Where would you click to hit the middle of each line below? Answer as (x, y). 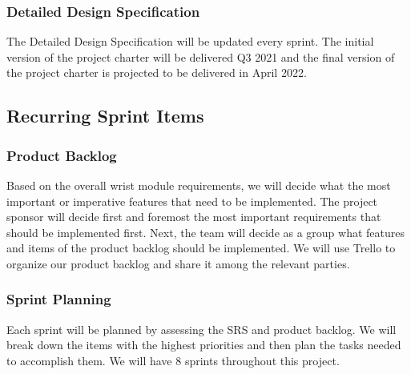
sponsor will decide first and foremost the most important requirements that (194, 217)
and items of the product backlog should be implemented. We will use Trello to (201, 248)
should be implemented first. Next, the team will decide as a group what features (206, 232)
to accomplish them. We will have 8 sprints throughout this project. (173, 360)
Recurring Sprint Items (105, 116)
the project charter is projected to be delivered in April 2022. (157, 72)
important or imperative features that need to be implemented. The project (192, 201)
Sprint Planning (59, 299)
